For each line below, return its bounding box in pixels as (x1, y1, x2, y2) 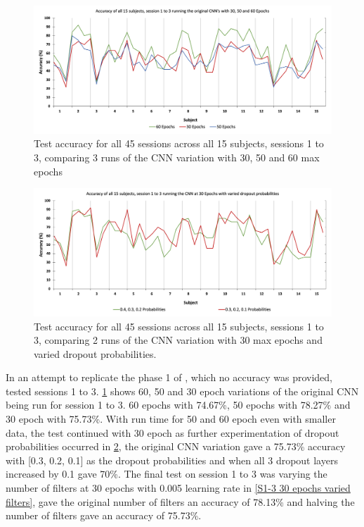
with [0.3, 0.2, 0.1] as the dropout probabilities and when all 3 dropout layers (6, 452, 338, 467)
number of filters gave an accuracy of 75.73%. (6, 508, 202, 523)
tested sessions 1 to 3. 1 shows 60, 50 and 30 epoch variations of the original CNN (6, 383, 359, 398)
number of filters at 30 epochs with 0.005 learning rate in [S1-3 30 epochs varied (6, 480, 351, 495)
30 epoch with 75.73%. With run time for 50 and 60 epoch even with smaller (6, 411, 336, 426)
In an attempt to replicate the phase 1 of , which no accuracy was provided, (6, 370, 332, 385)
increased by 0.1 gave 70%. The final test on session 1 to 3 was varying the (6, 466, 327, 481)
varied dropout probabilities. (34, 346, 157, 361)
